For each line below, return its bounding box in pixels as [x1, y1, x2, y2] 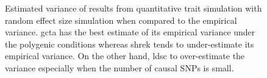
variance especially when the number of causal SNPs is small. [5, 61, 234, 74]
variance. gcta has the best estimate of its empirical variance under [5, 26, 255, 38]
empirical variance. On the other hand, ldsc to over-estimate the [5, 49, 245, 62]
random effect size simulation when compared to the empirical [5, 13, 237, 26]
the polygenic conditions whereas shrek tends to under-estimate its [5, 37, 254, 50]
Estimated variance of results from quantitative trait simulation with [5, 2, 262, 14]
